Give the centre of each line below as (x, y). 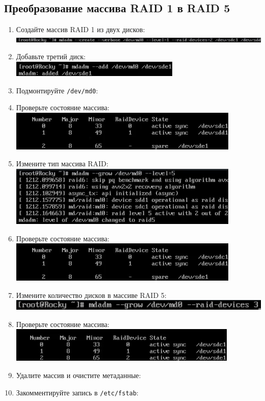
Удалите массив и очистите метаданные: (78, 375)
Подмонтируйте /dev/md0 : (57, 90)
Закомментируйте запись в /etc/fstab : (77, 392)
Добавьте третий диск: (51, 56)
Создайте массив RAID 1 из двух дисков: (81, 29)
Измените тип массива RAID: (62, 164)
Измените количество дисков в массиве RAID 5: (91, 295)
